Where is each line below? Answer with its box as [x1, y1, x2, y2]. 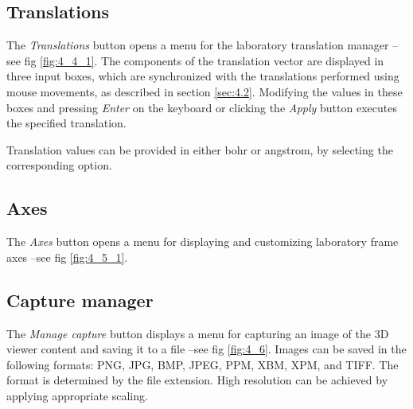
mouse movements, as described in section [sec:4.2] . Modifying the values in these [6, 83, 403, 99]
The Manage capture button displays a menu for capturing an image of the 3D [6, 325, 389, 341]
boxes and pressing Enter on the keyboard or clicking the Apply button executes [6, 99, 397, 115]
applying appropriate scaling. [6, 387, 148, 403]
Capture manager [6, 287, 154, 312]
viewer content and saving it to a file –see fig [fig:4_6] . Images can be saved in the [6, 341, 407, 357]
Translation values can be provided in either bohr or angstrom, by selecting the [6, 141, 393, 158]
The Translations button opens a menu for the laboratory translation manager [6, 37, 389, 53]
